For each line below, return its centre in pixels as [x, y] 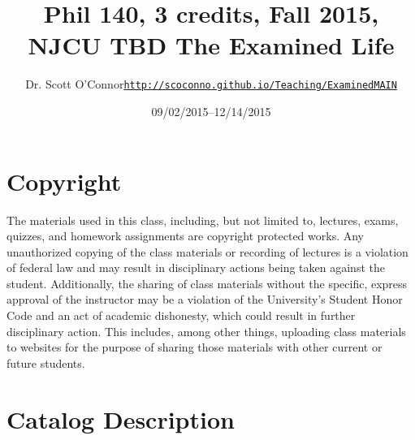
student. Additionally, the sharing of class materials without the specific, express [207, 283]
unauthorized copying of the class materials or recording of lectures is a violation [207, 251]
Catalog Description [121, 418]
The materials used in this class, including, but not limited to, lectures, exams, [203, 220]
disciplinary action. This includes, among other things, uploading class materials [206, 331]
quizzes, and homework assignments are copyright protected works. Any [185, 236]
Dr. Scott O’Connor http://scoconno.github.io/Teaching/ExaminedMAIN [211, 84]
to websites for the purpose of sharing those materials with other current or [195, 347]
